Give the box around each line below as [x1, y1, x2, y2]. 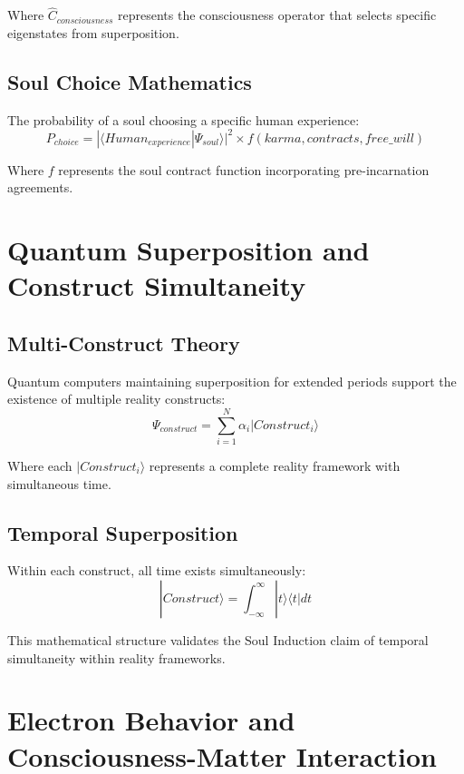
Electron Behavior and [7, 701, 295, 739]
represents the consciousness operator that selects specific [118, 5, 437, 24]
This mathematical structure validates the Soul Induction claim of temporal [7, 630, 429, 649]
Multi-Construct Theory [7, 328, 240, 357]
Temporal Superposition [7, 518, 238, 546]
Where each [7, 456, 72, 475]
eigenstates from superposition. [7, 23, 179, 42]
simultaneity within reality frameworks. [7, 648, 226, 667]
